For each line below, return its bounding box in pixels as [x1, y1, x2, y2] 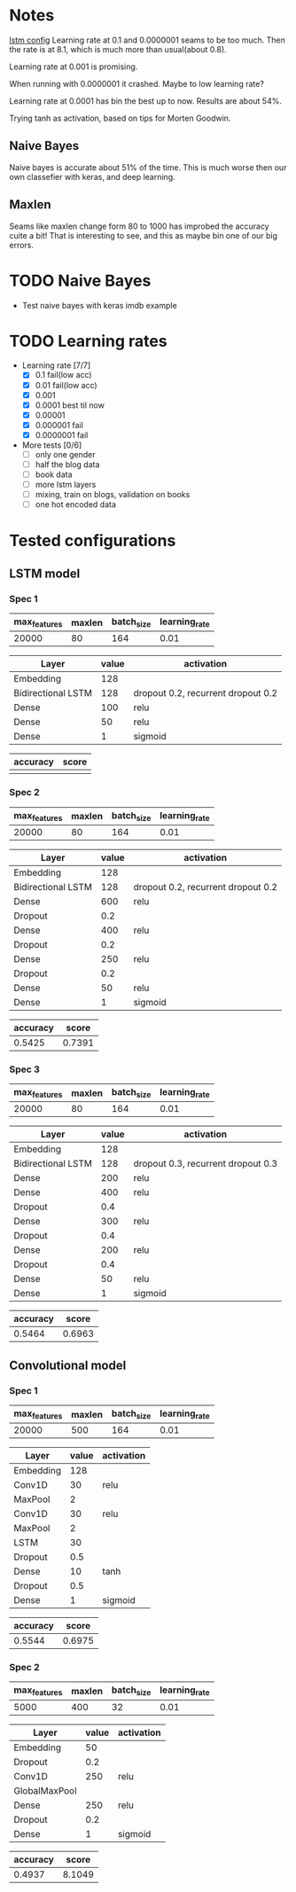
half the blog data [35, 458, 100, 470]
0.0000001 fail [35, 429, 89, 440]
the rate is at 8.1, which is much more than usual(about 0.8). [9, 43, 228, 54]
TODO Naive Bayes [9, 270, 152, 291]
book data [35, 469, 73, 480]
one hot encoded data [35, 499, 117, 510]
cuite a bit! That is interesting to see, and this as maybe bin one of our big [9, 230, 277, 240]
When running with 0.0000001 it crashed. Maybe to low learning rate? [9, 78, 264, 89]
